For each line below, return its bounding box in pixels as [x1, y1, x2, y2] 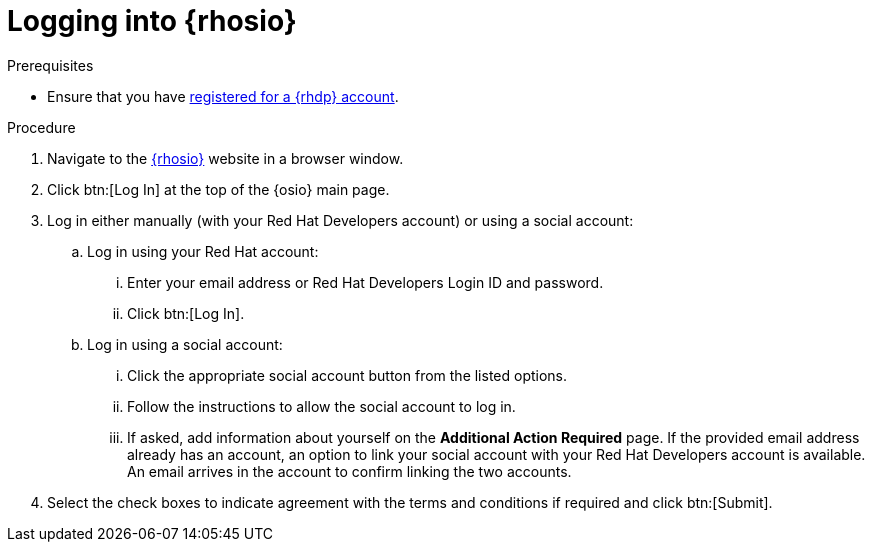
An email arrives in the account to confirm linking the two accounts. [127, 462, 572, 480]
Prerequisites [7, 56, 94, 74]
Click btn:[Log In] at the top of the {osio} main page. [47, 180, 390, 198]
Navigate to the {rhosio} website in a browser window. [47, 149, 404, 167]
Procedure [7, 118, 76, 136]
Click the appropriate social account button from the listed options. [127, 366, 568, 384]
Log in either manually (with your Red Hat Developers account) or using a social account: [47, 211, 634, 229]
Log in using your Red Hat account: [87, 242, 319, 260]
